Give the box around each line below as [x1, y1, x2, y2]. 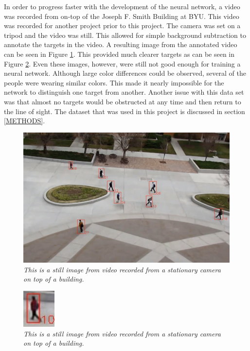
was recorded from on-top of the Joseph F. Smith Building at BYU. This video [4, 11, 239, 21]
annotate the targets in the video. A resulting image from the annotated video [4, 39, 237, 50]
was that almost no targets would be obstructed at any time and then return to [4, 96, 241, 106]
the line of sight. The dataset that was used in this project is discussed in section [4, 106, 245, 116]
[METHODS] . [4, 116, 45, 126]
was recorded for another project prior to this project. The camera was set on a [4, 20, 241, 31]
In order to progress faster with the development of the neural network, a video [4, 1, 240, 11]
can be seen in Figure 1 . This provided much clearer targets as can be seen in [4, 49, 235, 59]
